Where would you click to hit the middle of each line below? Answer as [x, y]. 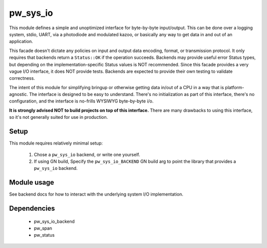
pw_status [44, 235]
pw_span [43, 228]
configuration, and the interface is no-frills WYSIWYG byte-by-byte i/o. [81, 101]
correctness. [22, 78]
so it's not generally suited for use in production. [59, 117]
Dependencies [32, 209]
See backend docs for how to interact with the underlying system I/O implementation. [96, 194]
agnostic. [19, 95]
